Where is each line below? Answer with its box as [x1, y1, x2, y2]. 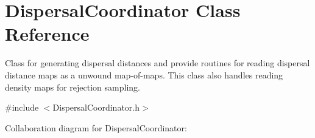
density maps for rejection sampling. [5, 80, 140, 93]
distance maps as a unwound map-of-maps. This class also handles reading [5, 68, 283, 81]
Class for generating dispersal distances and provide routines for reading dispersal [5, 57, 310, 69]
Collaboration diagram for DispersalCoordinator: [5, 121, 187, 134]
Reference [5, 21, 90, 46]
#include [5, 101, 39, 114]
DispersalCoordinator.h [52, 101, 140, 114]
